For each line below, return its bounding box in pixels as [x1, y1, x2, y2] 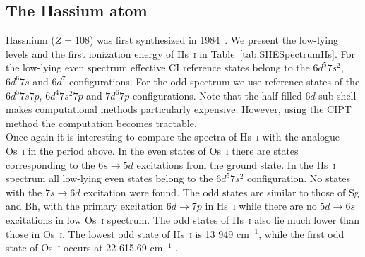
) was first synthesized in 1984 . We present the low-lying [89, 32, 338, 47]
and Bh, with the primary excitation [6, 198, 164, 213]
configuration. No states [247, 171, 351, 186]
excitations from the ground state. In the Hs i [136, 157, 336, 172]
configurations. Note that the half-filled [133, 88, 302, 102]
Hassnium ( [6, 32, 55, 47]
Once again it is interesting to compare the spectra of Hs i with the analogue [6, 129, 340, 144]
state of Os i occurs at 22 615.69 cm [6, 240, 163, 255]
